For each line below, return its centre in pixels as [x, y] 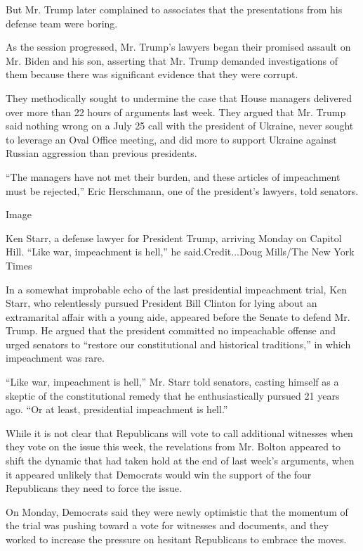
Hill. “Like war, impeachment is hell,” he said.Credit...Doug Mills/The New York [180, 252]
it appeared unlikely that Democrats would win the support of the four [159, 474]
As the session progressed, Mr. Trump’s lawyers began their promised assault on [178, 47]
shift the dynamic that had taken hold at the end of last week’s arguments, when [180, 461]
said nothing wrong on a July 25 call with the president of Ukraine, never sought [180, 126]
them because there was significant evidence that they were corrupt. [152, 74]
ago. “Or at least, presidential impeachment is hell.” [117, 409]
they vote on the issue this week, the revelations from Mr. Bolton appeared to [173, 446]
